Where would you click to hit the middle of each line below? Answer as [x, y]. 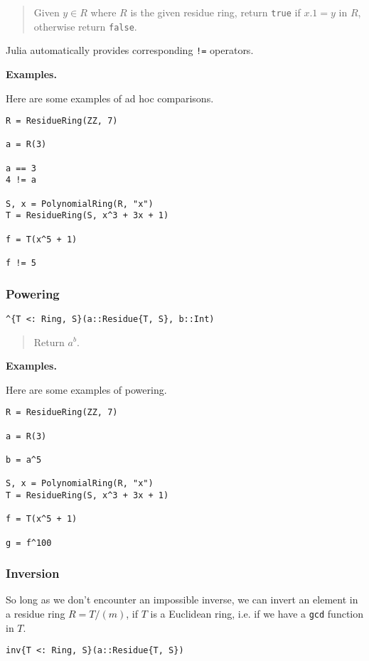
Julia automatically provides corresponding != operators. [130, 50]
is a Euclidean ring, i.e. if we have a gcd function [257, 614]
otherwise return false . [85, 26]
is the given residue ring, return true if [215, 12]
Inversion [33, 573]
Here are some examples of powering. [86, 389]
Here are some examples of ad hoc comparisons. [110, 98]
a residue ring [36, 614]
